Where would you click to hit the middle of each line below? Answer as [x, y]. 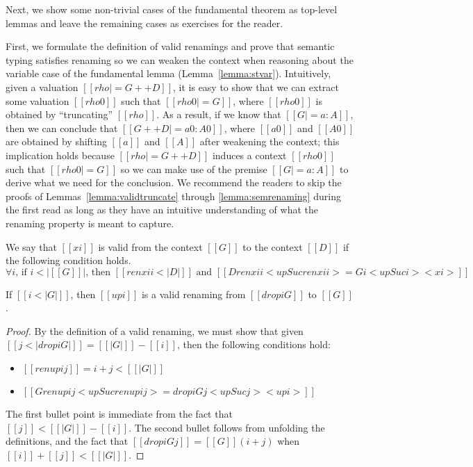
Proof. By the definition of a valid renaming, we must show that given [155, 330]
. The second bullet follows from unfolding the [227, 427]
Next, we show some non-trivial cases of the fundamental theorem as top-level [172, 9]
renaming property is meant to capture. [90, 223]
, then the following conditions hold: [254, 344]
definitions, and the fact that [67, 441]
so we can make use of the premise [194, 169]
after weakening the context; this [269, 141]
